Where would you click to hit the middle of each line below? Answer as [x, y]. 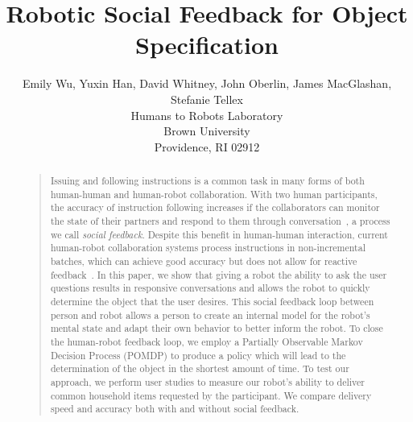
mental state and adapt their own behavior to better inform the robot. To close [217, 328]
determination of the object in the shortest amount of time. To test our [200, 368]
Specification [207, 45]
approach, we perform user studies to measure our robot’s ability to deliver [207, 381]
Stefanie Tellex [207, 99]
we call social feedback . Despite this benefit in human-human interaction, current [219, 234]
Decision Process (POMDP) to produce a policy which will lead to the [198, 355]
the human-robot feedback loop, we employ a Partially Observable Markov [206, 341]
